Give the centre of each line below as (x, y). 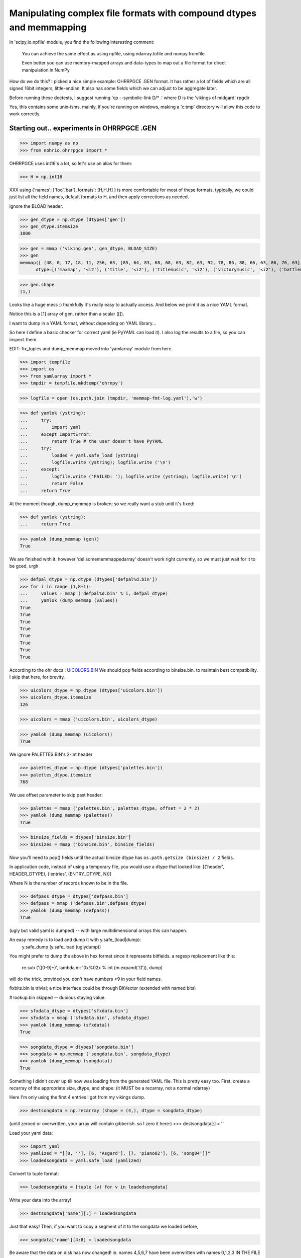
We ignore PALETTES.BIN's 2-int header (51, 754)
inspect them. (23, 339)
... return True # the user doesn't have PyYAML (91, 441)
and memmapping (48, 27)
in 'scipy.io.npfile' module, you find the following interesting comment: (82, 42)
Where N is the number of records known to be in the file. (69, 883)
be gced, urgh (24, 566)
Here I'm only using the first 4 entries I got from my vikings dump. (77, 1097)
